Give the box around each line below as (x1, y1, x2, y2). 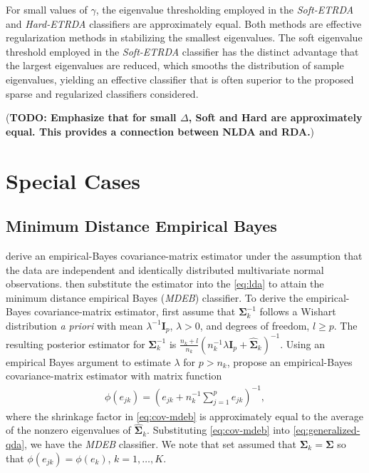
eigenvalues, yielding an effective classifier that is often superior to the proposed (6, 71, 354, 86)
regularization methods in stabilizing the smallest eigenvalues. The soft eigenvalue (6, 30, 363, 45)
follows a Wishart (259, 304, 336, 319)
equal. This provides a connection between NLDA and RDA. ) (6, 123, 315, 138)
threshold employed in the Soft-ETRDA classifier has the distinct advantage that (6, 44, 359, 59)
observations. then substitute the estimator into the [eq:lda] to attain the (6, 276, 324, 291)
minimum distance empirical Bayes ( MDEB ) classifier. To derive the (6, 290, 303, 305)
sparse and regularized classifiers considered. (6, 86, 199, 101)
